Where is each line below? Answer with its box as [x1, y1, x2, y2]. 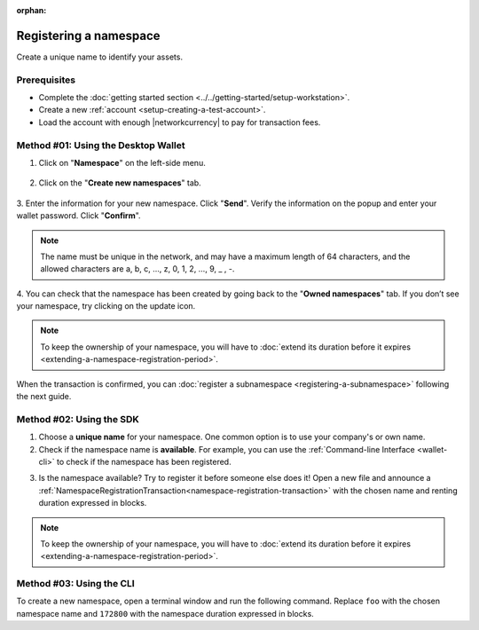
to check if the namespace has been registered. [56, 456, 232, 467]
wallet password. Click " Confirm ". [16, 210, 141, 221]
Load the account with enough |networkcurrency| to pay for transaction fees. [38, 116, 321, 128]
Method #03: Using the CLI [16, 578, 135, 590]
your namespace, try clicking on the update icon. [16, 301, 196, 311]
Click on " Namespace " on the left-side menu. [38, 157, 206, 168]
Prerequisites [16, 74, 75, 86]
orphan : [16, 5, 47, 15]
